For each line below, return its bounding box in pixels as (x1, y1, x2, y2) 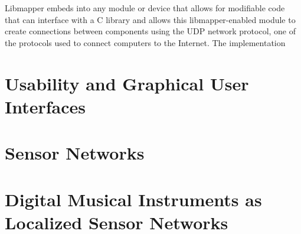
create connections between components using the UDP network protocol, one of (5, 25, 296, 37)
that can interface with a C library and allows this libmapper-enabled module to (5, 13, 296, 25)
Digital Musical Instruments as (5, 187, 262, 211)
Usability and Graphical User (5, 71, 249, 95)
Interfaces (5, 94, 86, 118)
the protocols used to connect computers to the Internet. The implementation (5, 36, 286, 48)
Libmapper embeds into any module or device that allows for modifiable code (5, 2, 285, 14)
